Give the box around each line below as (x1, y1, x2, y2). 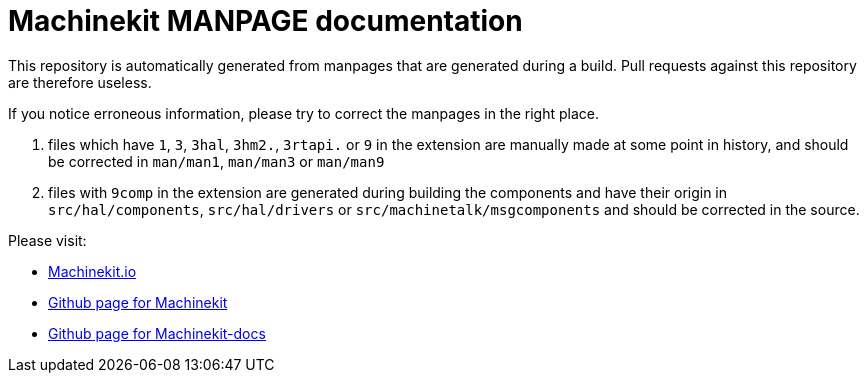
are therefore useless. (8, 73, 152, 91)
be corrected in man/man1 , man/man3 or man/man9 (48, 152, 385, 170)
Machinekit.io (48, 262, 137, 280)
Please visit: (8, 231, 87, 249)
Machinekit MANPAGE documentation (8, 4, 523, 38)
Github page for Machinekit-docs (48, 324, 266, 342)
